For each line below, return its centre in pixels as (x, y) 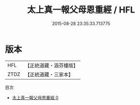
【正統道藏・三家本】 (49, 74)
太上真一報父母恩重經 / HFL (81, 10)
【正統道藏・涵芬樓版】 (52, 66)
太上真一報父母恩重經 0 (35, 97)
